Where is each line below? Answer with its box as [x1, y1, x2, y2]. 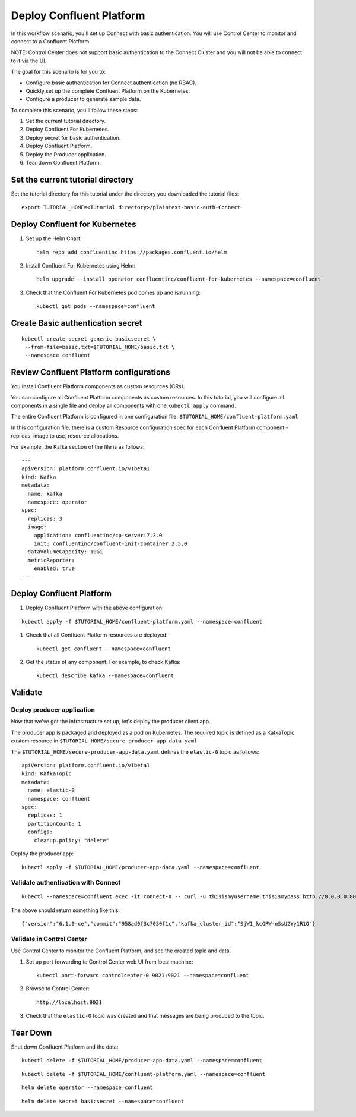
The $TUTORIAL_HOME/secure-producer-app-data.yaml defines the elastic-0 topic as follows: [11, 748, 259, 755]
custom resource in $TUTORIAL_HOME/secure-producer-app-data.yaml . [11, 737, 199, 744]
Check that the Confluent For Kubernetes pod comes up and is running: [26, 289, 201, 296]
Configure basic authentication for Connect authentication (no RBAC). [26, 79, 197, 86]
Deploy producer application [11, 706, 95, 714]
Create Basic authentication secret [11, 318, 142, 328]
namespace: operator [27, 498, 88, 505]
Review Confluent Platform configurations [11, 367, 170, 377]
